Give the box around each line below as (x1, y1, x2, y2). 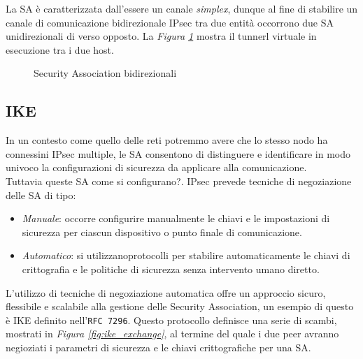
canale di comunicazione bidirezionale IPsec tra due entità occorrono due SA (6, 15, 334, 29)
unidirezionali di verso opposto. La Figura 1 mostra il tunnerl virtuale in (6, 29, 317, 43)
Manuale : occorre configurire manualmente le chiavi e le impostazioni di (22, 211, 330, 226)
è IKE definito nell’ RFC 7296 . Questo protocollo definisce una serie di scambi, (6, 312, 337, 327)
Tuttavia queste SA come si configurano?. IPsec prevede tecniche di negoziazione (6, 173, 352, 188)
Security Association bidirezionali (34, 66, 177, 80)
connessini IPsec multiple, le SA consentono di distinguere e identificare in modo (6, 146, 350, 161)
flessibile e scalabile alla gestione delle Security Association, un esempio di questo (6, 299, 354, 314)
